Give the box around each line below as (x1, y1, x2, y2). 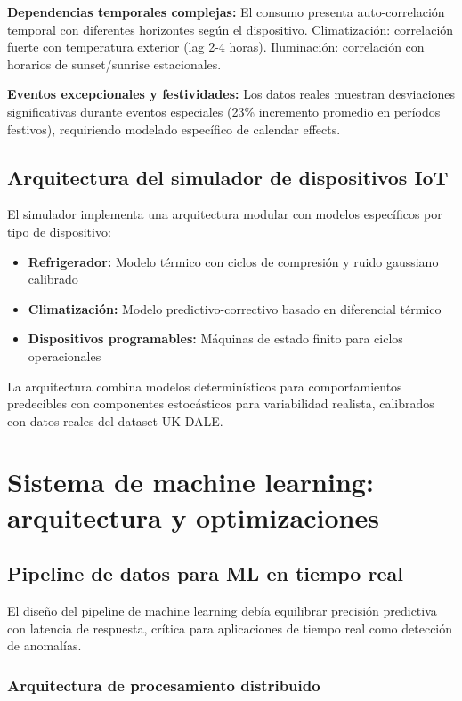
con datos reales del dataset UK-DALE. (7, 411, 223, 430)
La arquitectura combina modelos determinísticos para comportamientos (7, 376, 402, 395)
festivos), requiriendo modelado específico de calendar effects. (7, 119, 341, 138)
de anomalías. (7, 636, 82, 655)
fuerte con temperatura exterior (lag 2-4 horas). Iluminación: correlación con (7, 37, 425, 56)
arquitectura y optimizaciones (7, 498, 379, 535)
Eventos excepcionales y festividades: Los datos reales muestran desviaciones (7, 85, 456, 103)
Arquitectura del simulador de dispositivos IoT (7, 163, 449, 190)
